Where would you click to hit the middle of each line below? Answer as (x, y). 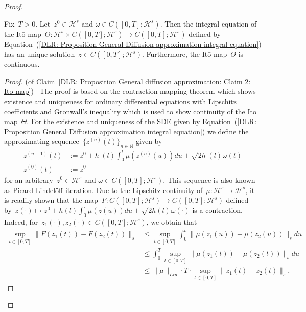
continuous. (22, 64)
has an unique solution (40, 54)
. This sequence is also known (209, 179)
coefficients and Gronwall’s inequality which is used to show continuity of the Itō (131, 111)
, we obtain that (172, 221)
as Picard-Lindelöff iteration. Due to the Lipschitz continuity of (103, 190)
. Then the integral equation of (208, 23)
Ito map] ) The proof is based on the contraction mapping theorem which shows (130, 91)
